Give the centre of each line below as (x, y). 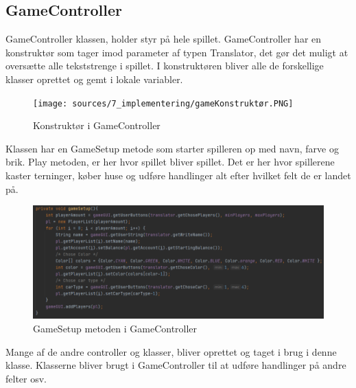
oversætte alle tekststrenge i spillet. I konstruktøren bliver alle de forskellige (165, 66)
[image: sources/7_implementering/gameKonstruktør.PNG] (163, 103)
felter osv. (26, 378)
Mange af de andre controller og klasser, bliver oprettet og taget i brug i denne (171, 351)
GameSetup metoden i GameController (115, 329)
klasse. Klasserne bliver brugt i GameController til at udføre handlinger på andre (176, 365)
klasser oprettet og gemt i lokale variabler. (94, 79)
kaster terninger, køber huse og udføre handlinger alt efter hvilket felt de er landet (178, 175)
